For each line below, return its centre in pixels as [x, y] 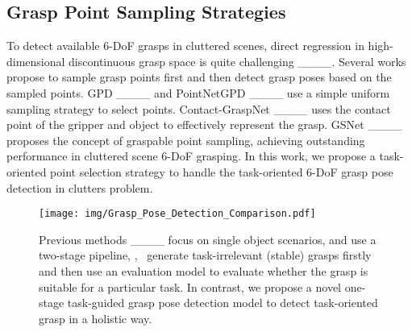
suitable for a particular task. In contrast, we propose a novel [190, 286]
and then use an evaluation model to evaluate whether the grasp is [204, 270]
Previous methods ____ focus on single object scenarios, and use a [208, 239]
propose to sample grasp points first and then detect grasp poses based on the [199, 77]
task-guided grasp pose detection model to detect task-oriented [223, 303]
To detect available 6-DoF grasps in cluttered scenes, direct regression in [185, 46]
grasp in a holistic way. [96, 318]
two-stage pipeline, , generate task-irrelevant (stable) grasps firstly [205, 255]
